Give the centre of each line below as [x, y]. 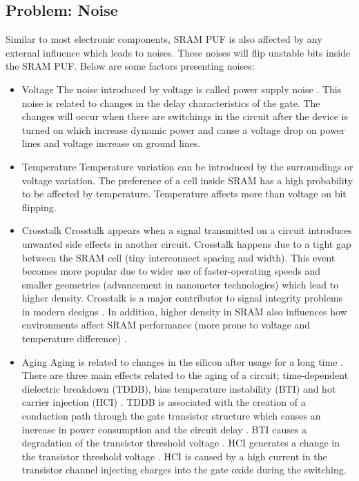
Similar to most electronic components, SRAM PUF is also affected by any [164, 39]
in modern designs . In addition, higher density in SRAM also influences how [184, 311]
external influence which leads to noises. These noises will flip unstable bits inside [178, 52]
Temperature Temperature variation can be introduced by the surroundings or [187, 166]
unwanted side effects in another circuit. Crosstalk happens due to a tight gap [186, 243]
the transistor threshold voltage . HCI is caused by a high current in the [174, 456]
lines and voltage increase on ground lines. [111, 143]
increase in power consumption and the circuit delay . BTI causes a [164, 429]
